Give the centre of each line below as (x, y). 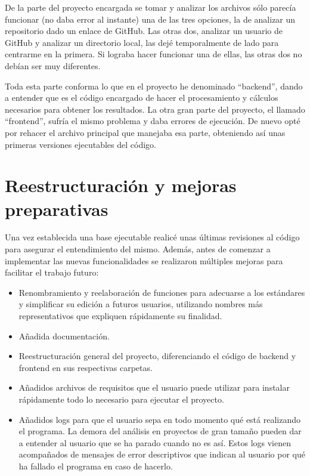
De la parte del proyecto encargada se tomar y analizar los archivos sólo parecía (151, 7)
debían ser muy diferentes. (53, 65)
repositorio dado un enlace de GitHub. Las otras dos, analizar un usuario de (144, 31)
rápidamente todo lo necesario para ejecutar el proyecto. (121, 399)
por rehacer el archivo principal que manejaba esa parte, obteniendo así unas (145, 132)
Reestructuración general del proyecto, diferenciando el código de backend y (157, 356)
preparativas (57, 208)
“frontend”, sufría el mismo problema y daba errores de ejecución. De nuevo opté (153, 121)
